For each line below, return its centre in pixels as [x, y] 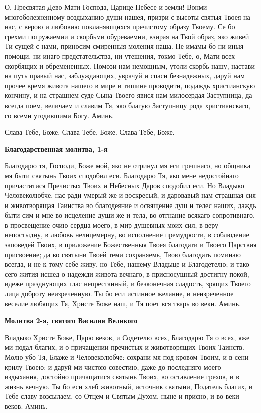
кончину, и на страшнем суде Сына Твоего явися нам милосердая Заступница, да [128, 95]
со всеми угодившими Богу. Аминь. [59, 115]
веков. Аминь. [26, 406]
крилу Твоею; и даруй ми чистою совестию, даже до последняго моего [113, 367]
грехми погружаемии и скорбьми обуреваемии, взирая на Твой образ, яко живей [127, 36]
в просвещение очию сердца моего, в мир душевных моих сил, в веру [111, 224]
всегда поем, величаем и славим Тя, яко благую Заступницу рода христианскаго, [127, 105]
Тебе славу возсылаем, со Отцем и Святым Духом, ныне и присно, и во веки [122, 396]
